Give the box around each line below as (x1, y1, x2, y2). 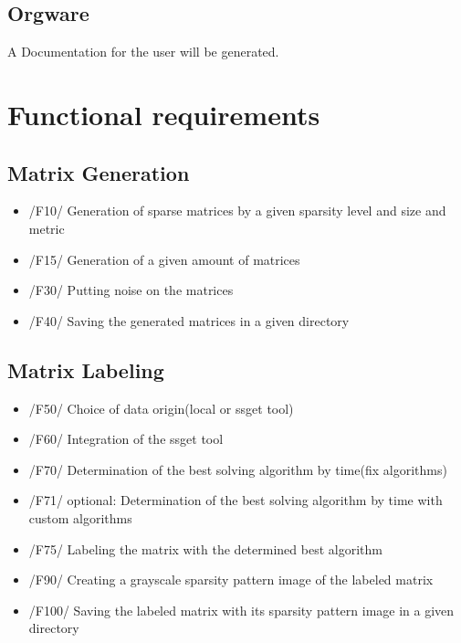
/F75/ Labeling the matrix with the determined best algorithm (28, 539, 382, 558)
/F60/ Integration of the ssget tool (28, 429, 224, 448)
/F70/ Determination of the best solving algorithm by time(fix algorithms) (28, 459, 447, 479)
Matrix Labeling (7, 355, 164, 384)
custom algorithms (28, 508, 132, 527)
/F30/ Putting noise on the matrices (28, 280, 234, 300)
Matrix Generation (7, 158, 190, 186)
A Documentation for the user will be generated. (7, 42, 279, 61)
